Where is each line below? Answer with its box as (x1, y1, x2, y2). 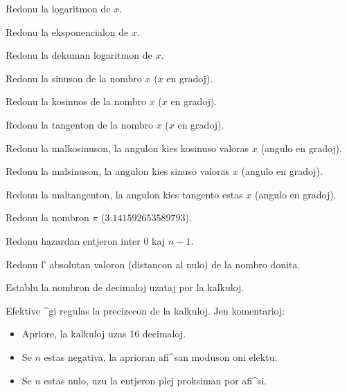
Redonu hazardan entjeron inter (6, 233, 141, 248)
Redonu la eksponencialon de (6, 24, 129, 39)
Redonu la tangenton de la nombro (6, 117, 153, 131)
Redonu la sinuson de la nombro (6, 71, 142, 85)
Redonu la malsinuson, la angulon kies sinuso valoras (6, 164, 230, 178)
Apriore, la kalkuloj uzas (21, 326, 127, 341)
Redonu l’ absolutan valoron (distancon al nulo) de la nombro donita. (6, 256, 301, 271)
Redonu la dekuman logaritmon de (6, 48, 152, 62)
